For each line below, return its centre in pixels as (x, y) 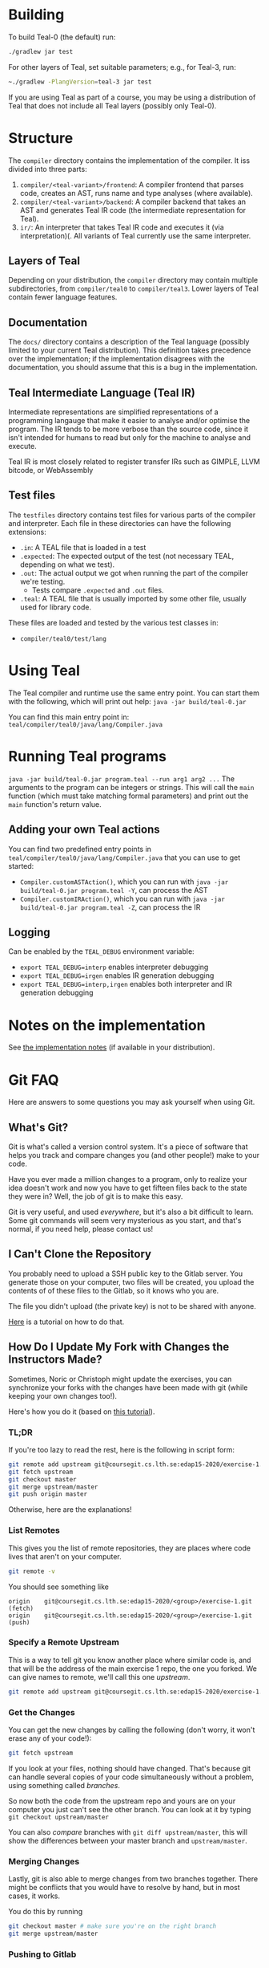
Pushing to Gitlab (42, 1954)
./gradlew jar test (41, 51)
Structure (41, 138)
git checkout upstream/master (59, 1817)
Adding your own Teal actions (84, 830)
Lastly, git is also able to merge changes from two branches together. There (133, 1879)
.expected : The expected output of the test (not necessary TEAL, (127, 556)
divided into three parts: (48, 169)
